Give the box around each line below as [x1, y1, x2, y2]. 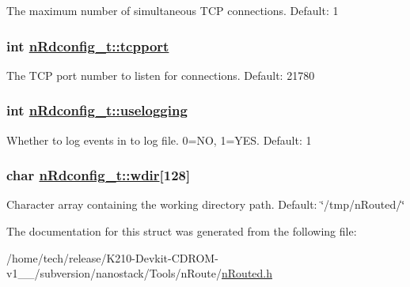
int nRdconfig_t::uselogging [6, 100, 188, 120]
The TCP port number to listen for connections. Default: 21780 [6, 66, 315, 83]
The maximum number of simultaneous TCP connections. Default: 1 [6, 2, 339, 18]
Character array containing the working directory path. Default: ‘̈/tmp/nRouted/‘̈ [6, 196, 405, 213]
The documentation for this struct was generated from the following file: [6, 223, 357, 240]
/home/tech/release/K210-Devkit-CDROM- [6, 249, 218, 266]
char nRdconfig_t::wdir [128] [6, 165, 191, 185]
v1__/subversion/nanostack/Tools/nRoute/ [6, 265, 222, 281]
